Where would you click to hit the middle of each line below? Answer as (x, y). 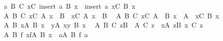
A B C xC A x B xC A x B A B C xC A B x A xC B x (111, 15)
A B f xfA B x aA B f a (46, 34)
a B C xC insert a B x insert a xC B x (69, 6)
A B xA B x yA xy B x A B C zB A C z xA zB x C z (103, 25)
